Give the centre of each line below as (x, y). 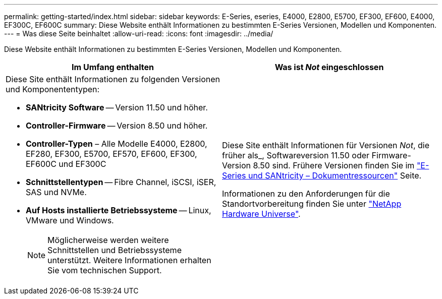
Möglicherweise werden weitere (108, 240)
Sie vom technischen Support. (105, 270)
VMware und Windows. (70, 220)
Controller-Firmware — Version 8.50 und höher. (117, 126)
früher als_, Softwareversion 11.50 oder (296, 155)
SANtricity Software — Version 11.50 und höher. (117, 107)
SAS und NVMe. (56, 192)
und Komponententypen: (53, 89)
